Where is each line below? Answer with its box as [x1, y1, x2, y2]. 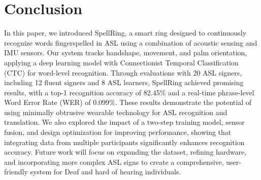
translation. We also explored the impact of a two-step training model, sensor [4, 117, 245, 127]
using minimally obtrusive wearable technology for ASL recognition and [4, 106, 227, 117]
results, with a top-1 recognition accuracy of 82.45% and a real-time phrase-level [4, 87, 254, 97]
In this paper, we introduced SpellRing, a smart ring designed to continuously [4, 27, 247, 38]
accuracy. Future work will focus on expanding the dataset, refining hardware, [4, 147, 247, 157]
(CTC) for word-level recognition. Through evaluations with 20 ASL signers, [4, 67, 242, 78]
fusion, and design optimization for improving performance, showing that [4, 127, 232, 137]
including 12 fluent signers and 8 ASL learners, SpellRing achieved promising [4, 77, 244, 88]
